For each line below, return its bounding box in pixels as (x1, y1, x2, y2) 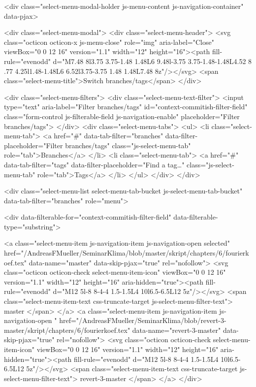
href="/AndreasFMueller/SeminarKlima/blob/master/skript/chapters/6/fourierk (4, 248, 249, 258)
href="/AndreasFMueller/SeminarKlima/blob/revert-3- (59, 315, 226, 325)
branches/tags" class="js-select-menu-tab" (65, 140, 191, 150)
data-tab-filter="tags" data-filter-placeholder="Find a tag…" (4, 159, 185, 169)
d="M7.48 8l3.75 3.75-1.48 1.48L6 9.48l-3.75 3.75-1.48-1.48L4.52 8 (53, 56, 252, 66)
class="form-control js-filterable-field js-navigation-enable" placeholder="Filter (4, 111, 240, 121)
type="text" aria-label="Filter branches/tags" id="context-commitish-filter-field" (4, 101, 248, 112)
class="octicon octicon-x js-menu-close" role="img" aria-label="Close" (4, 36, 214, 47)
